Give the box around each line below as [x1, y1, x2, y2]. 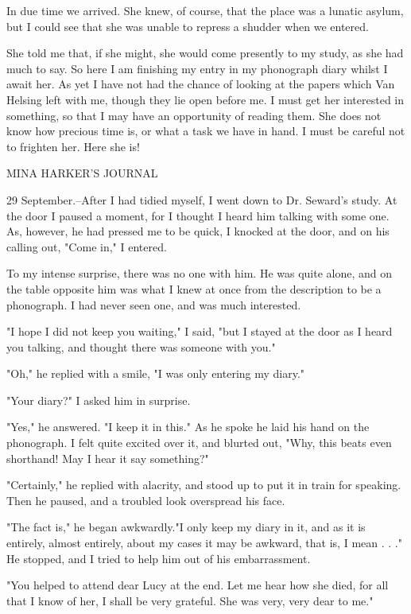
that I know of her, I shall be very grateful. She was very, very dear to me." [6, 592, 374, 608]
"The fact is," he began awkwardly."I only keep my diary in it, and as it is [6, 519, 366, 535]
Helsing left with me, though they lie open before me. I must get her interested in [6, 91, 405, 107]
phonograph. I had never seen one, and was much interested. [6, 296, 301, 313]
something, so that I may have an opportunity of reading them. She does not [6, 107, 382, 123]
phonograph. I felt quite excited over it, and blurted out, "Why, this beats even [6, 434, 392, 451]
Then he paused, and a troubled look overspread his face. [6, 492, 285, 508]
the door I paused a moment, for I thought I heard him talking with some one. [6, 207, 390, 223]
